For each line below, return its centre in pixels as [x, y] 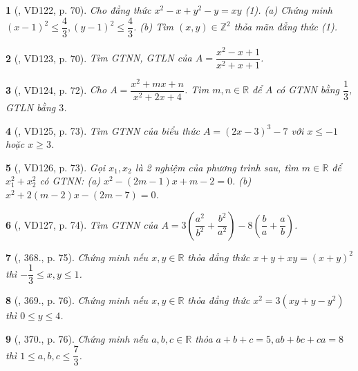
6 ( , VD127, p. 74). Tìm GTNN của [82, 224]
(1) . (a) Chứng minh [289, 10]
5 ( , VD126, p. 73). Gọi [56, 167]
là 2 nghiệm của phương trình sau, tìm [217, 167]
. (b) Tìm [153, 27]
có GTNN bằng [308, 89]
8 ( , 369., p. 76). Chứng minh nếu [77, 300]
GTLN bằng [31, 107]
